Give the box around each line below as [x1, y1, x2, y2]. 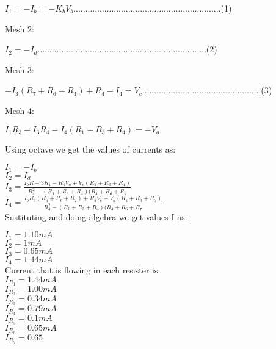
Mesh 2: [5, 22, 34, 35]
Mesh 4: [5, 104, 34, 117]
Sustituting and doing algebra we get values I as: [5, 210, 187, 223]
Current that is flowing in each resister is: [5, 263, 161, 276]
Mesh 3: [5, 63, 34, 76]
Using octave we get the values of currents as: [5, 142, 176, 155]
